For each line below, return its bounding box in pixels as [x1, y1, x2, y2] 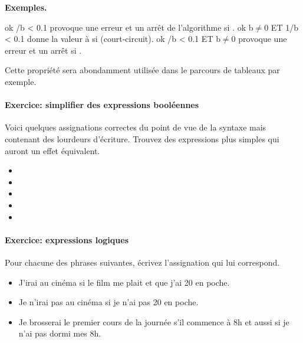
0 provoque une [231, 32, 287, 45]
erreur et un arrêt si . [5, 44, 82, 56]
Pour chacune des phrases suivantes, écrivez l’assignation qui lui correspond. [5, 256, 280, 268]
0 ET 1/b [264, 21, 298, 33]
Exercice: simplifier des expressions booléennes [5, 99, 199, 111]
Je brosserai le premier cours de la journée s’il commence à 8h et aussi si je [18, 315, 289, 328]
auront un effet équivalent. [5, 144, 100, 156]
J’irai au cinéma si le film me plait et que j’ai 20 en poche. [18, 276, 230, 288]
